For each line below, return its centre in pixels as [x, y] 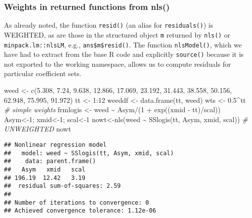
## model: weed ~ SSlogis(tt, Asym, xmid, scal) [89, 153]
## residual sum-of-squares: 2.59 [63, 186]
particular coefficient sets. [43, 73]
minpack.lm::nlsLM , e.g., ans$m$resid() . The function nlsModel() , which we [123, 44]
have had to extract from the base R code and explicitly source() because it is [124, 54]
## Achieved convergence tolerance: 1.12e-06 [80, 211]
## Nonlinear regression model [55, 145]
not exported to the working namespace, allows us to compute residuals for [118, 64]
